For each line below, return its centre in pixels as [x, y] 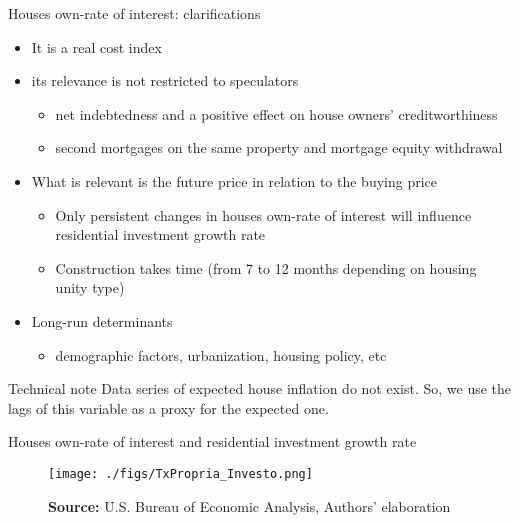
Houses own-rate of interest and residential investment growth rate [212, 441]
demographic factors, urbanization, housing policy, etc [221, 354]
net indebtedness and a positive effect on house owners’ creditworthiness [276, 113]
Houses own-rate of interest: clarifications [134, 13]
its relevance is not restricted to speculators [165, 80]
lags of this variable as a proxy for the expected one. [168, 407]
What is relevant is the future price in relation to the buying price [234, 180]
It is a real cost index [96, 46]
